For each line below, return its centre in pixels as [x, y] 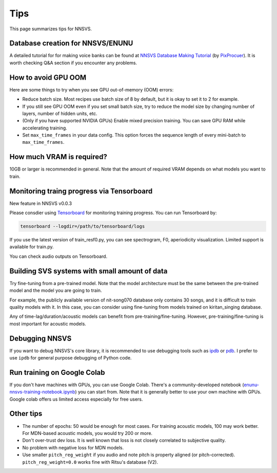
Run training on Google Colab [57, 372]
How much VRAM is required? [58, 157]
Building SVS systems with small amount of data [88, 271]
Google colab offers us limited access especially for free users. [76, 399]
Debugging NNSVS [41, 338]
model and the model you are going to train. [56, 291]
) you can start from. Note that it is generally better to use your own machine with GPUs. [168, 392]
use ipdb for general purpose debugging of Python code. [71, 357]
